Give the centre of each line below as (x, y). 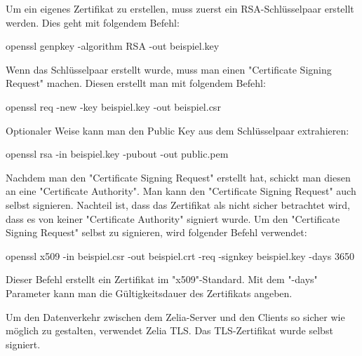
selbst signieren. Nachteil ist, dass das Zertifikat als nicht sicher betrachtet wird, (178, 204)
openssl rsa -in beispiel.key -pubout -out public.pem (117, 154)
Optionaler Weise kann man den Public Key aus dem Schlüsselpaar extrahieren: (177, 130)
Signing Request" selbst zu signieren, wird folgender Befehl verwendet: (156, 232)
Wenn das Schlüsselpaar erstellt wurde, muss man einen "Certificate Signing (169, 69)
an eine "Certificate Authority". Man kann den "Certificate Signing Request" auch (181, 191)
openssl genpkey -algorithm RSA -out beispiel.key (113, 46)
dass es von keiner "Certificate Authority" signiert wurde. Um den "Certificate (173, 218)
